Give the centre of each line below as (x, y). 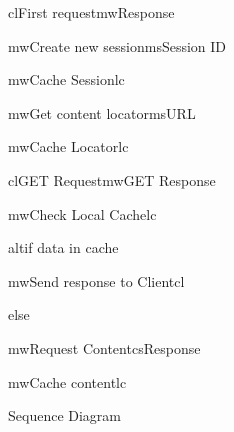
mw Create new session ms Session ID (117, 45)
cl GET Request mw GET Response (112, 179)
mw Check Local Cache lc (82, 213)
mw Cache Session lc (66, 79)
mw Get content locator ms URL (102, 112)
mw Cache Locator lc (68, 146)
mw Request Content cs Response (104, 347)
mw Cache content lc (67, 381)
